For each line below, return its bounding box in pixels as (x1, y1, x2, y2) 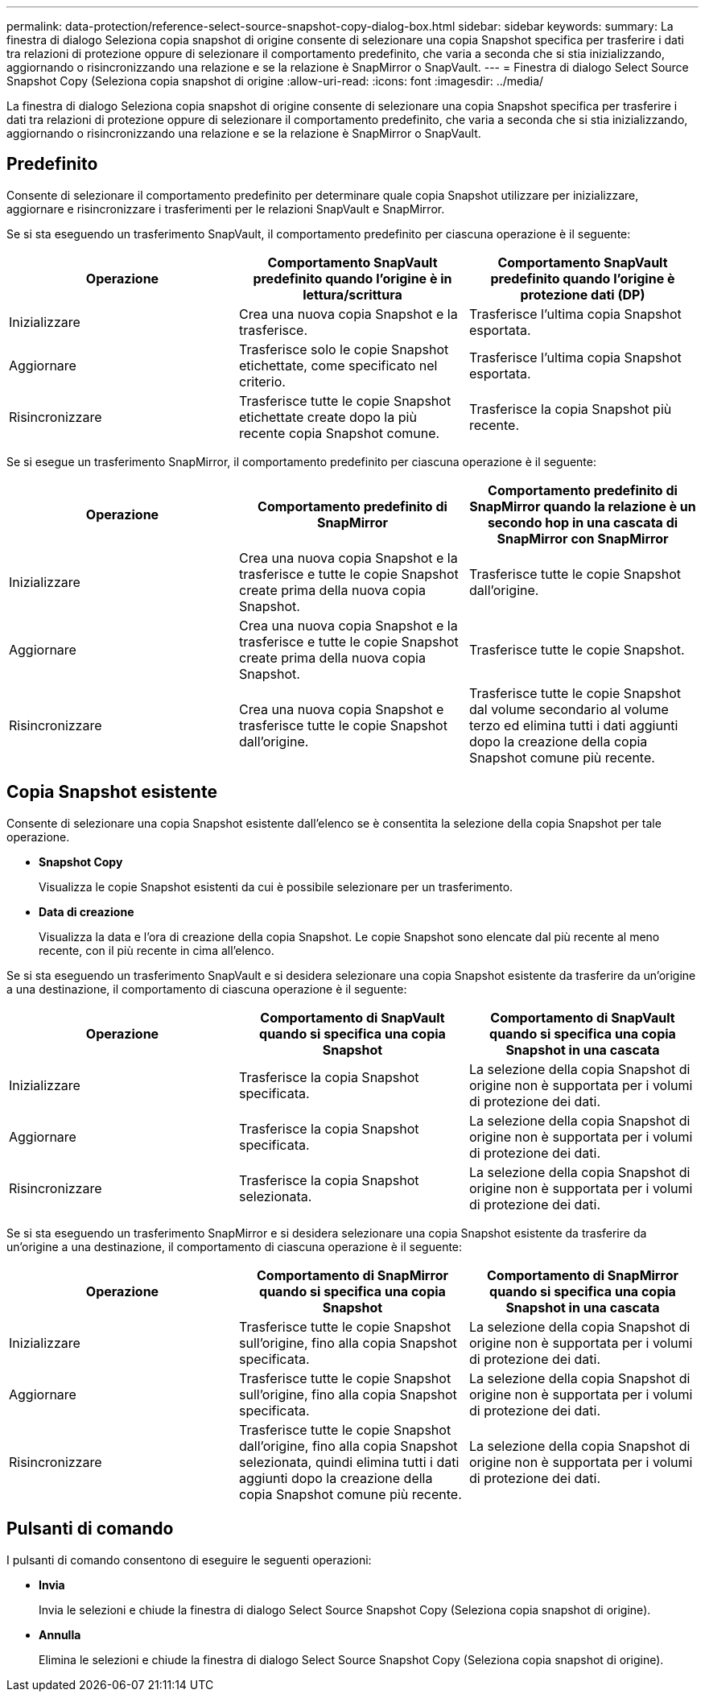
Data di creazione (39, 904, 134, 919)
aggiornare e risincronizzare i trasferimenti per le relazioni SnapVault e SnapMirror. (6, 201, 445, 216)
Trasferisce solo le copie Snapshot (238, 341, 449, 357)
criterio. (238, 373, 286, 390)
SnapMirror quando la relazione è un (469, 498, 696, 514)
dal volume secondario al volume (468, 700, 669, 717)
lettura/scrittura (303, 286, 402, 303)
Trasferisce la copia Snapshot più (468, 400, 672, 417)
